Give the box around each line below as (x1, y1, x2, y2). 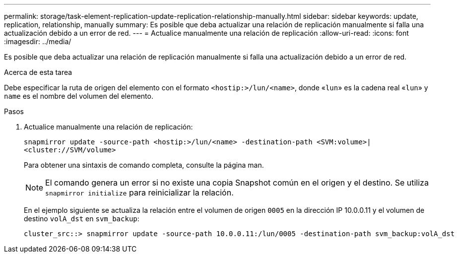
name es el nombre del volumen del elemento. (4, 92, 153, 100)
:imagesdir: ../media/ (4, 37, 71, 46)
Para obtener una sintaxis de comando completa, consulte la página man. (24, 161, 264, 169)
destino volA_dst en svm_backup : (24, 214, 139, 223)
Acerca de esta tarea (4, 68, 72, 76)
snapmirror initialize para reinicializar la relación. (45, 188, 234, 197)
